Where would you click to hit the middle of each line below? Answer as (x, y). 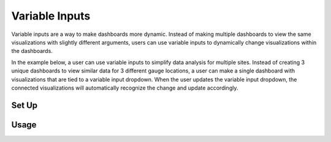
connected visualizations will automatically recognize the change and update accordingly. (125, 88)
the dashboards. (32, 51)
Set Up (25, 105)
